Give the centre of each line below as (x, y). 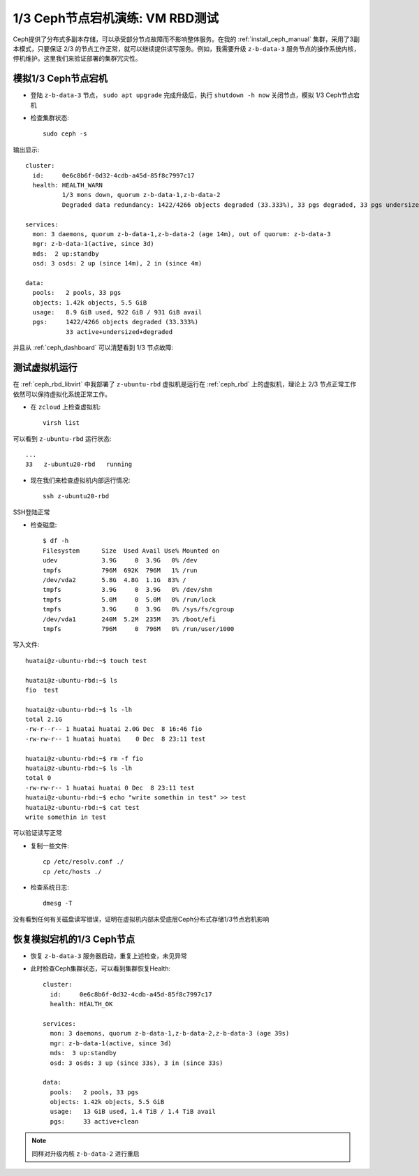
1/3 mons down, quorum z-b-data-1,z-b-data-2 (141, 195)
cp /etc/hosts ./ (72, 871)
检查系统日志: (50, 887)
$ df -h (56, 541)
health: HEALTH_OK (81, 1004)
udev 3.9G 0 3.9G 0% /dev (120, 560)
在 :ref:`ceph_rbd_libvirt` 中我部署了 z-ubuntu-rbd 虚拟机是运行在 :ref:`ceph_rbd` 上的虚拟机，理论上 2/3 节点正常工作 (185, 384)
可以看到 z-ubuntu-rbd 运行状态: (62, 438)
